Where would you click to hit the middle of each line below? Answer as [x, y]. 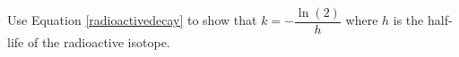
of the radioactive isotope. [99, 42]
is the [408, 20]
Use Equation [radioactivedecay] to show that [132, 20]
